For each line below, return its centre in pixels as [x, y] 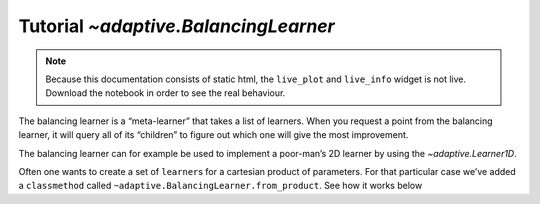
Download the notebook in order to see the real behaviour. [165, 93]
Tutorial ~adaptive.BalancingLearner [176, 26]
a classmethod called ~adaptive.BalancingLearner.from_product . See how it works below [220, 186]
